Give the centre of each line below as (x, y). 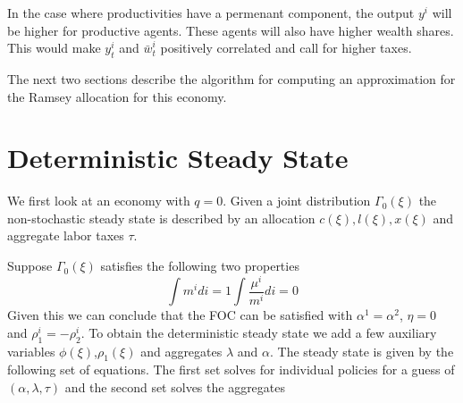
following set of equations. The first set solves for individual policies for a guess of (231, 369)
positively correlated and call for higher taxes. (286, 48)
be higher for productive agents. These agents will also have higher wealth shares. (231, 30)
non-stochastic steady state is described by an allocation (161, 218)
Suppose (30, 266)
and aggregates (181, 351)
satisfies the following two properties (200, 266)
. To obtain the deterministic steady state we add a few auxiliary (259, 332)
